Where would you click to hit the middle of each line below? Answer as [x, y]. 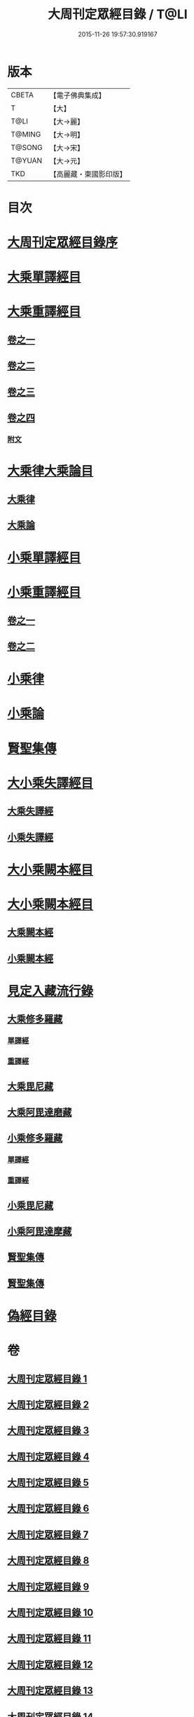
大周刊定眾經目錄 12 [50, 1664]
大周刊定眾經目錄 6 [48, 1509]
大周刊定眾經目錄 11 [49, 1639]
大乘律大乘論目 [50, 471]
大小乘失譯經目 [50, 783]
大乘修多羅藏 [35, 1019]
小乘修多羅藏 [35, 1138]
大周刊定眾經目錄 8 [48, 1560]
